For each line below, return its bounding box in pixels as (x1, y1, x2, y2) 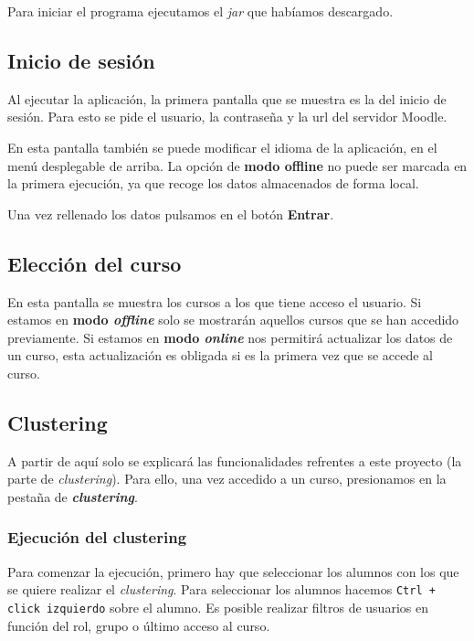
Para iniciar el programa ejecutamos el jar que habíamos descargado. (7, 2, 394, 20)
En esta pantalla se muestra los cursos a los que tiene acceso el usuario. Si (7, 292, 422, 311)
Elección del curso (7, 249, 182, 277)
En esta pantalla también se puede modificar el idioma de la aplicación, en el (7, 137, 437, 156)
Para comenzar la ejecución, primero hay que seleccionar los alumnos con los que (7, 561, 459, 581)
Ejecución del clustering (7, 526, 187, 549)
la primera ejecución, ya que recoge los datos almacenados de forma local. (7, 174, 419, 193)
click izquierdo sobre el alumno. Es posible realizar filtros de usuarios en (7, 597, 428, 616)
